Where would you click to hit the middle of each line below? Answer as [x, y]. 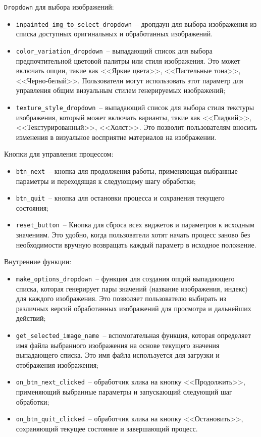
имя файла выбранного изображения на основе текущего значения [118, 345]
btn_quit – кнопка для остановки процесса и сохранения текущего [120, 198]
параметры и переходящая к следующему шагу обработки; [106, 181]
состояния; [32, 207]
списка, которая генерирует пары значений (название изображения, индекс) [132, 288]
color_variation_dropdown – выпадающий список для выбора [114, 50]
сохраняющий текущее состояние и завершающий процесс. [107, 428]
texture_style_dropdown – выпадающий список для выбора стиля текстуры [135, 107]
